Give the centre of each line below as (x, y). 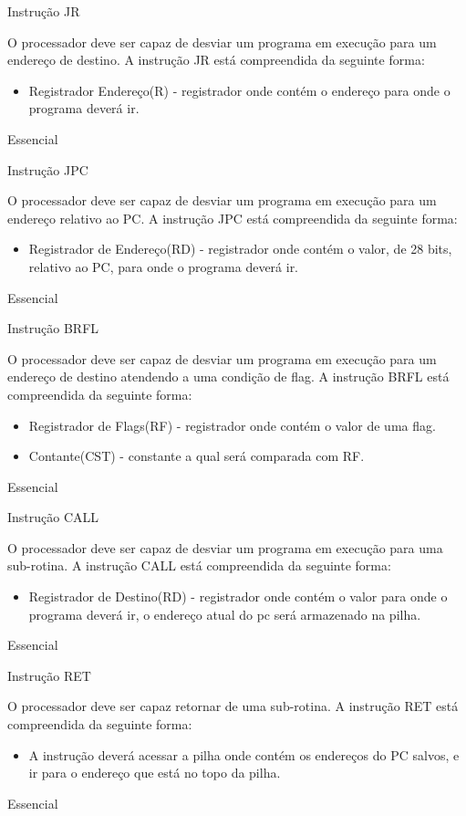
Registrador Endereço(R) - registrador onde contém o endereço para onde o (239, 90)
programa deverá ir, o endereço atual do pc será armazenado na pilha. (225, 614)
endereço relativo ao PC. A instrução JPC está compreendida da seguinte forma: (233, 218)
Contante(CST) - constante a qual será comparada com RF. (197, 456)
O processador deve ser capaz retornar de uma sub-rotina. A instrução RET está (233, 706)
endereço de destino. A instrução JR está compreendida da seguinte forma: (216, 60)
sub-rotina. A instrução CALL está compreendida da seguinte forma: (199, 565)
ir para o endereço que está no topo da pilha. (155, 773)
